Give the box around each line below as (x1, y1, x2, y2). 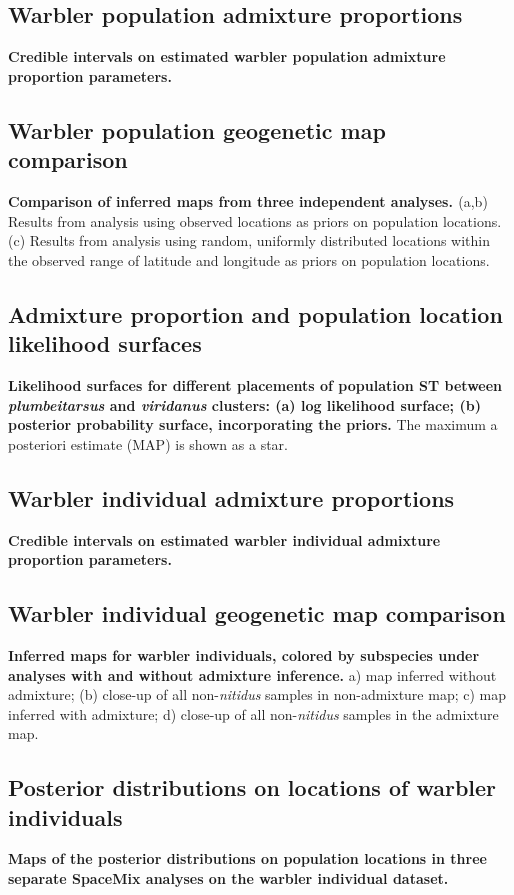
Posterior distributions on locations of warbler (8, 772, 497, 803)
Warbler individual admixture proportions (8, 482, 455, 513)
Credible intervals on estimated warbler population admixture (8, 46, 446, 67)
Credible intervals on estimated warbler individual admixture (8, 529, 441, 550)
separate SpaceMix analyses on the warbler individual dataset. (8, 868, 449, 889)
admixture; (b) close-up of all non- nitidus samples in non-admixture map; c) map (8, 684, 507, 705)
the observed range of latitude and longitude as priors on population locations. (8, 249, 490, 270)
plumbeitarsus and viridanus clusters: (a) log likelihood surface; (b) (8, 394, 481, 415)
